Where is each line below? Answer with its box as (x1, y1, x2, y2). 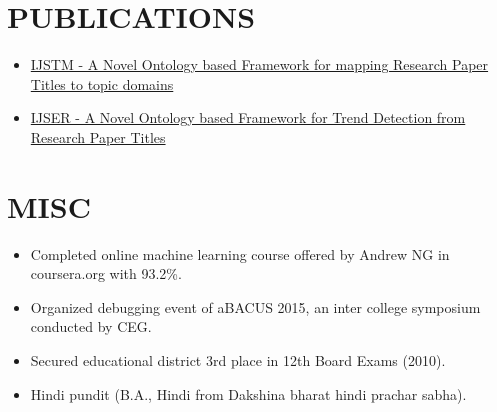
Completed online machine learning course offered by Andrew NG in (30, 243, 450, 264)
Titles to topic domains (30, 73, 174, 94)
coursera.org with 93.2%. (30, 263, 182, 284)
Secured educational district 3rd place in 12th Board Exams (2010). (30, 350, 446, 370)
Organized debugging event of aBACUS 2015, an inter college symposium (30, 296, 481, 317)
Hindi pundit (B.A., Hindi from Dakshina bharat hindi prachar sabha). (30, 383, 467, 404)
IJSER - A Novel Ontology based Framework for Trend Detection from (30, 107, 466, 128)
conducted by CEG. (30, 316, 152, 337)
